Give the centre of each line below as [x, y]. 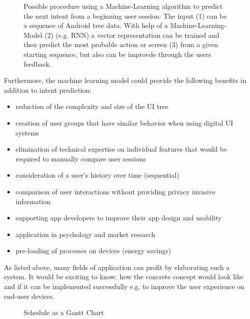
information [33, 201]
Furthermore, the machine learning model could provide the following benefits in [125, 80]
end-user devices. [29, 296]
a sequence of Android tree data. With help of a [96, 25]
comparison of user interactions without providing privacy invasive [115, 191]
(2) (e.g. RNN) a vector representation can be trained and [132, 35]
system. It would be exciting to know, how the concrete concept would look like [124, 277]
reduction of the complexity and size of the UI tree [92, 106]
